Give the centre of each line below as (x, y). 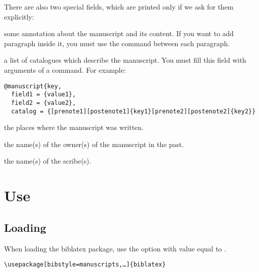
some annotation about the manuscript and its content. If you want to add (119, 33)
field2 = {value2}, (44, 103)
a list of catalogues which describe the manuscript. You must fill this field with (125, 60)
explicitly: (19, 16)
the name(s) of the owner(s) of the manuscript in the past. (94, 144)
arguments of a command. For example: (65, 70)
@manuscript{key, (33, 86)
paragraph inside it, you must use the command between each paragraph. (117, 43)
